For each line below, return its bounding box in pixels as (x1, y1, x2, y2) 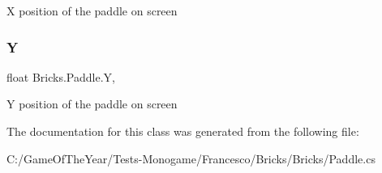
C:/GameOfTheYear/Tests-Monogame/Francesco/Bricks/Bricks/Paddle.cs (6, 150, 376, 167)
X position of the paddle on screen (6, 2, 178, 19)
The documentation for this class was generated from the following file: (6, 123, 359, 139)
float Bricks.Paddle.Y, (6, 68, 115, 85)
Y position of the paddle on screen (6, 95, 178, 112)
